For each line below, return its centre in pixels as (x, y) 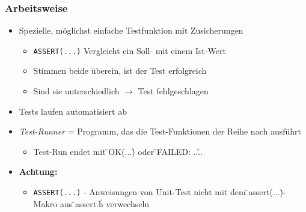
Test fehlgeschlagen (173, 91)
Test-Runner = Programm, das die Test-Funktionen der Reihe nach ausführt (160, 131)
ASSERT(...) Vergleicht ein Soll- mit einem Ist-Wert (130, 50)
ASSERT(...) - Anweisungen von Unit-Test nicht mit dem (139, 192)
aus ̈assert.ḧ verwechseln (105, 203)
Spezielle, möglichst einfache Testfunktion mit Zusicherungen (131, 30)
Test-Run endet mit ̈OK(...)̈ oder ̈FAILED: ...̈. (118, 151)
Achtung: (38, 171)
